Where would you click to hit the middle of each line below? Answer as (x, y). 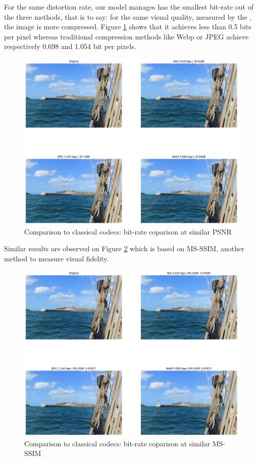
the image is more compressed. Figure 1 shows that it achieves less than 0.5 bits (128, 27)
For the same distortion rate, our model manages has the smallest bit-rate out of (129, 7)
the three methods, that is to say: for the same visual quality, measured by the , (128, 16)
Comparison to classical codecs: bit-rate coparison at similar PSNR (128, 231)
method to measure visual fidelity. (57, 258)
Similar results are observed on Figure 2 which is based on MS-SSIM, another (124, 248)
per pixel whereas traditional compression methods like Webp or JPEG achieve (126, 36)
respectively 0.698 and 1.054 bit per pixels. (70, 46)
